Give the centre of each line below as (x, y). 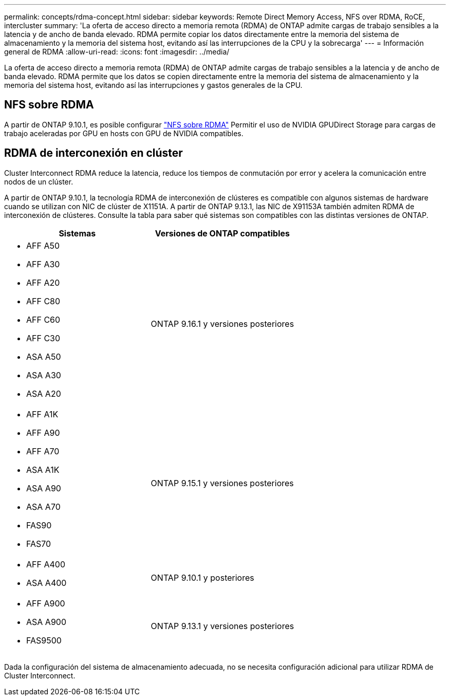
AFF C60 (43, 319)
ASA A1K (43, 469)
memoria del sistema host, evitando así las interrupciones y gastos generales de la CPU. (153, 85)
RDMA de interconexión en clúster (93, 153)
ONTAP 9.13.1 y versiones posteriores (222, 626)
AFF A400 (46, 564)
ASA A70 (43, 506)
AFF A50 (43, 245)
